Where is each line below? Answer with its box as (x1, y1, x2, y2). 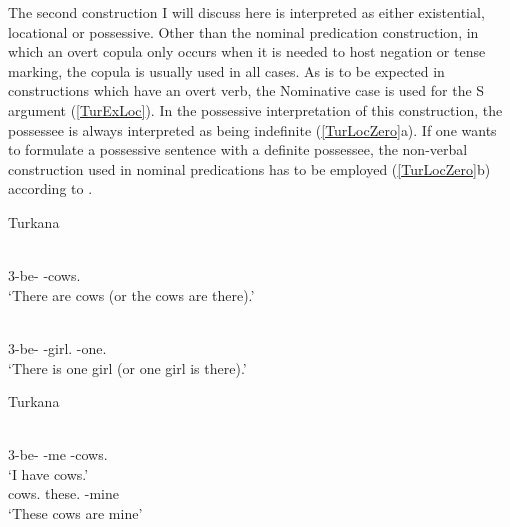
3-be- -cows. (8, 265, 81, 286)
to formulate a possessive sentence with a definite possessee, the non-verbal (8, 139, 468, 160)
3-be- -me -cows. (8, 444, 108, 465)
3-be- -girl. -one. (8, 337, 107, 358)
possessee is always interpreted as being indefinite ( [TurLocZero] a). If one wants (8, 119, 497, 140)
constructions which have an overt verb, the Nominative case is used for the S (8, 80, 485, 101)
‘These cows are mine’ (8, 503, 143, 524)
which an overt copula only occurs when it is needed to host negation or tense (8, 41, 486, 62)
